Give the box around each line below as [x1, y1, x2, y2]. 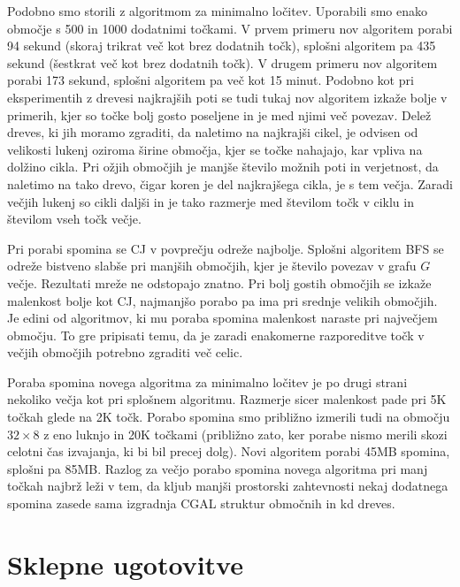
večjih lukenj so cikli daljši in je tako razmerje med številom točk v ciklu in [7, 192, 414, 210]
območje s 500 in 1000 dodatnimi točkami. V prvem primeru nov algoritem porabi [7, 19, 453, 37]
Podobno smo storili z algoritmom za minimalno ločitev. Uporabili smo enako [7, 2, 427, 19]
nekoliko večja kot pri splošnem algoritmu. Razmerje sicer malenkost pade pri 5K [7, 390, 447, 408]
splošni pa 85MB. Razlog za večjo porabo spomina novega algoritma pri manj [7, 459, 428, 477]
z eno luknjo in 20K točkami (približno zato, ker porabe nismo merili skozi [43, 424, 448, 443]
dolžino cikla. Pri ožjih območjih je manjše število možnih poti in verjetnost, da [7, 157, 439, 176]
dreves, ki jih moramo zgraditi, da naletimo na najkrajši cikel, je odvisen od [7, 123, 418, 141]
